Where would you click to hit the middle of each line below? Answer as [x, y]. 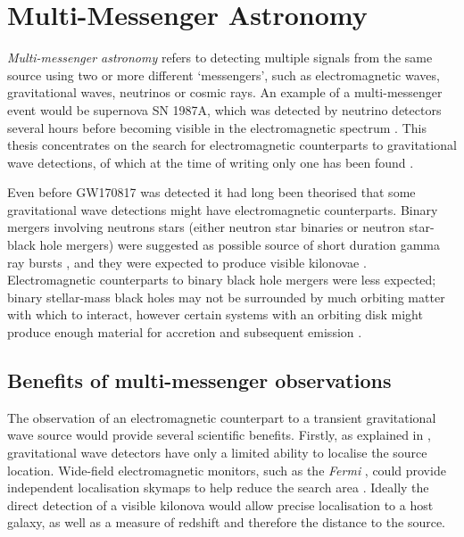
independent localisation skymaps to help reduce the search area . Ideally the [218, 487]
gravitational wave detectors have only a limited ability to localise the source [217, 453]
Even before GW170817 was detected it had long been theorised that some [211, 192]
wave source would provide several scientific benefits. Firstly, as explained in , [219, 435]
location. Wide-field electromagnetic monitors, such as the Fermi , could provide [227, 470]
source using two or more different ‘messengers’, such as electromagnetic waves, [224, 74]
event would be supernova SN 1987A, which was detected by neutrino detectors [224, 109]
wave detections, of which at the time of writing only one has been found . [211, 162]
